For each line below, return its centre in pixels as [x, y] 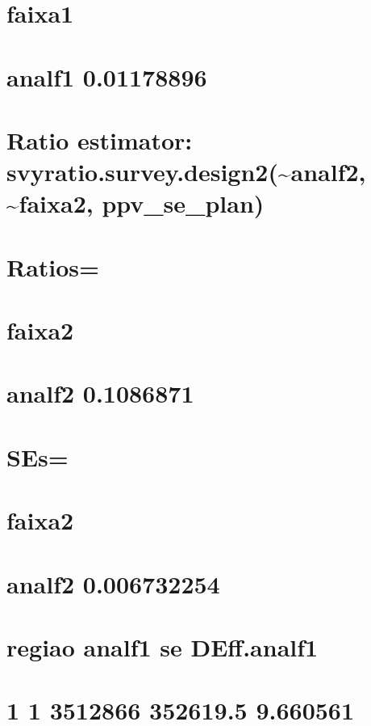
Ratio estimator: [100, 139]
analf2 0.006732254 [113, 583]
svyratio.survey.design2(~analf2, [186, 172]
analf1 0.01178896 [107, 76]
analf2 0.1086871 [100, 393]
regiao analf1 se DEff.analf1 [163, 646]
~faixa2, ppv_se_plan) [135, 203]
